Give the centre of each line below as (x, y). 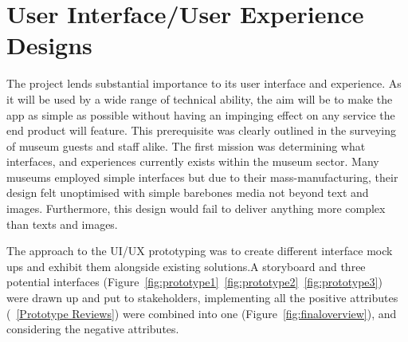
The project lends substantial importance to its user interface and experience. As (204, 83)
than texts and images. (62, 224)
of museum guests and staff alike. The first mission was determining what (186, 145)
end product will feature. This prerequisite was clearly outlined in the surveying (202, 130)
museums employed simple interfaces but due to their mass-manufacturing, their (202, 177)
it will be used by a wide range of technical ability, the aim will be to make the (200, 98)
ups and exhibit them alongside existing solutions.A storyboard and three (186, 266)
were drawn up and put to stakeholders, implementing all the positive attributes (202, 298)
